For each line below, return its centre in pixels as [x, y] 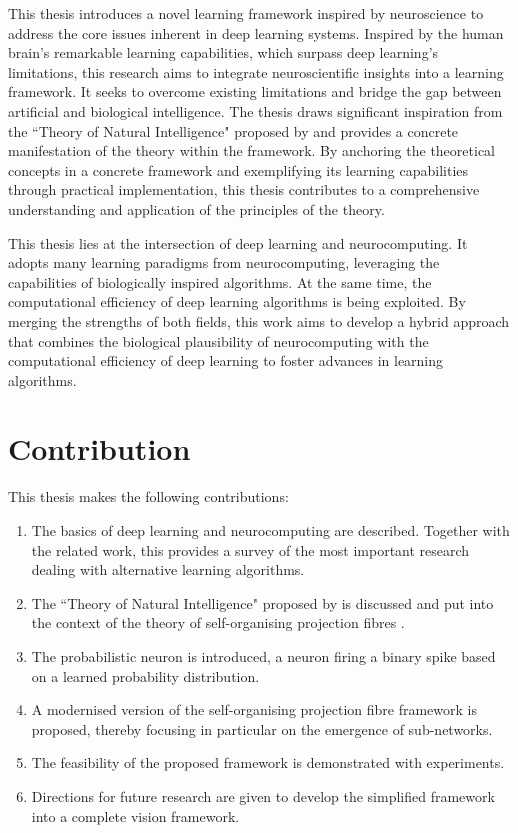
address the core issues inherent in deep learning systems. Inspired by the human [256, 32]
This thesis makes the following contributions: [148, 496]
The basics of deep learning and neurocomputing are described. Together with [270, 530]
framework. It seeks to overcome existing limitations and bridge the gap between [255, 91]
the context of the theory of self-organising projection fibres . [218, 622]
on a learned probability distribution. [145, 675]
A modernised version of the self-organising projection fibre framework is [254, 709]
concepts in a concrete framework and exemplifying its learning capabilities [238, 169]
